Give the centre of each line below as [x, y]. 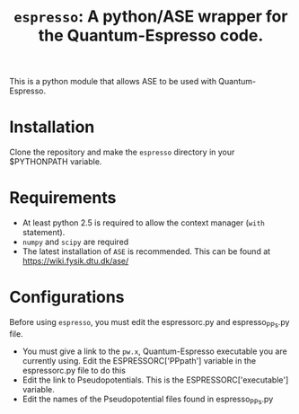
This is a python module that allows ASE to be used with [113, 82]
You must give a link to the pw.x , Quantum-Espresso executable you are [154, 351]
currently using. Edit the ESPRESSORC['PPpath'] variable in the [139, 360]
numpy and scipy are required [75, 242]
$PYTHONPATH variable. [56, 162]
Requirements [63, 198]
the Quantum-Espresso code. [151, 35]
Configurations [67, 297]
